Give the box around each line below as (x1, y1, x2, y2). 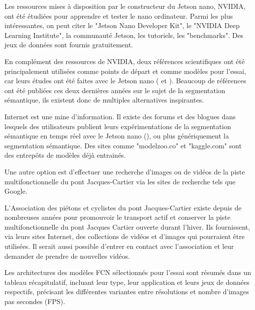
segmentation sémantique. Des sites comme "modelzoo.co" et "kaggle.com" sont (4, 140, 242, 150)
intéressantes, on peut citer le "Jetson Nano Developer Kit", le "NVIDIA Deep (4, 20, 240, 31)
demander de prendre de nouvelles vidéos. (4, 250, 130, 261)
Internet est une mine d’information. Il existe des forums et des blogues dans (4, 111, 236, 121)
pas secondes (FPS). (4, 296, 65, 307)
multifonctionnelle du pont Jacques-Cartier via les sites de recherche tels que (4, 176, 236, 186)
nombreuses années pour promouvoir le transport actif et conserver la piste (4, 212, 230, 222)
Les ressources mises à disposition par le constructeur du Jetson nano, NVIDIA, (4, 1, 246, 11)
